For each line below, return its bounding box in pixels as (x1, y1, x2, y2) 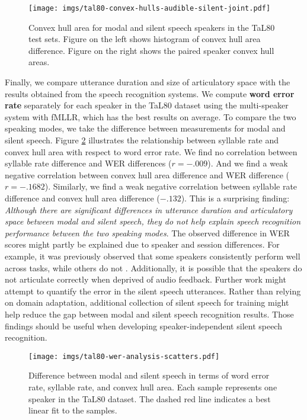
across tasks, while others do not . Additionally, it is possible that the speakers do (5, 261, 302, 274)
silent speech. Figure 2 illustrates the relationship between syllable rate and (5, 134, 279, 146)
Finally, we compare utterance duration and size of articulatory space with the (5, 76, 290, 88)
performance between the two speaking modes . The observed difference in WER (5, 226, 290, 239)
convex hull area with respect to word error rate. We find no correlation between (5, 145, 298, 158)
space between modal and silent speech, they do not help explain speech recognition (5, 215, 301, 227)
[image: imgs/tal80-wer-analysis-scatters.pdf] (28, 352, 220, 361)
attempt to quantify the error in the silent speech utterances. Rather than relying (5, 284, 301, 297)
